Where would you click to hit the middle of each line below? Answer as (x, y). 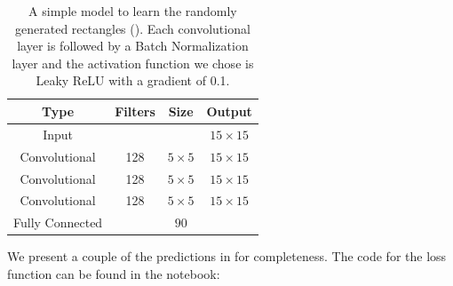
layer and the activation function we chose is (133, 63)
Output (229, 111)
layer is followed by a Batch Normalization (133, 46)
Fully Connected (58, 222)
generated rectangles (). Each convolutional (133, 28)
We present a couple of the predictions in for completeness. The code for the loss (227, 256)
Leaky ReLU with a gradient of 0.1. (133, 80)
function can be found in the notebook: (114, 273)
